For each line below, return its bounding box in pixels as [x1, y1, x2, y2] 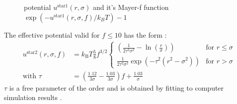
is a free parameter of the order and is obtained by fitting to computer [9, 82, 224, 93]
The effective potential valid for [4, 29, 100, 40]
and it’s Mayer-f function [92, 2, 169, 12]
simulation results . [4, 92, 62, 103]
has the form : [124, 29, 167, 40]
